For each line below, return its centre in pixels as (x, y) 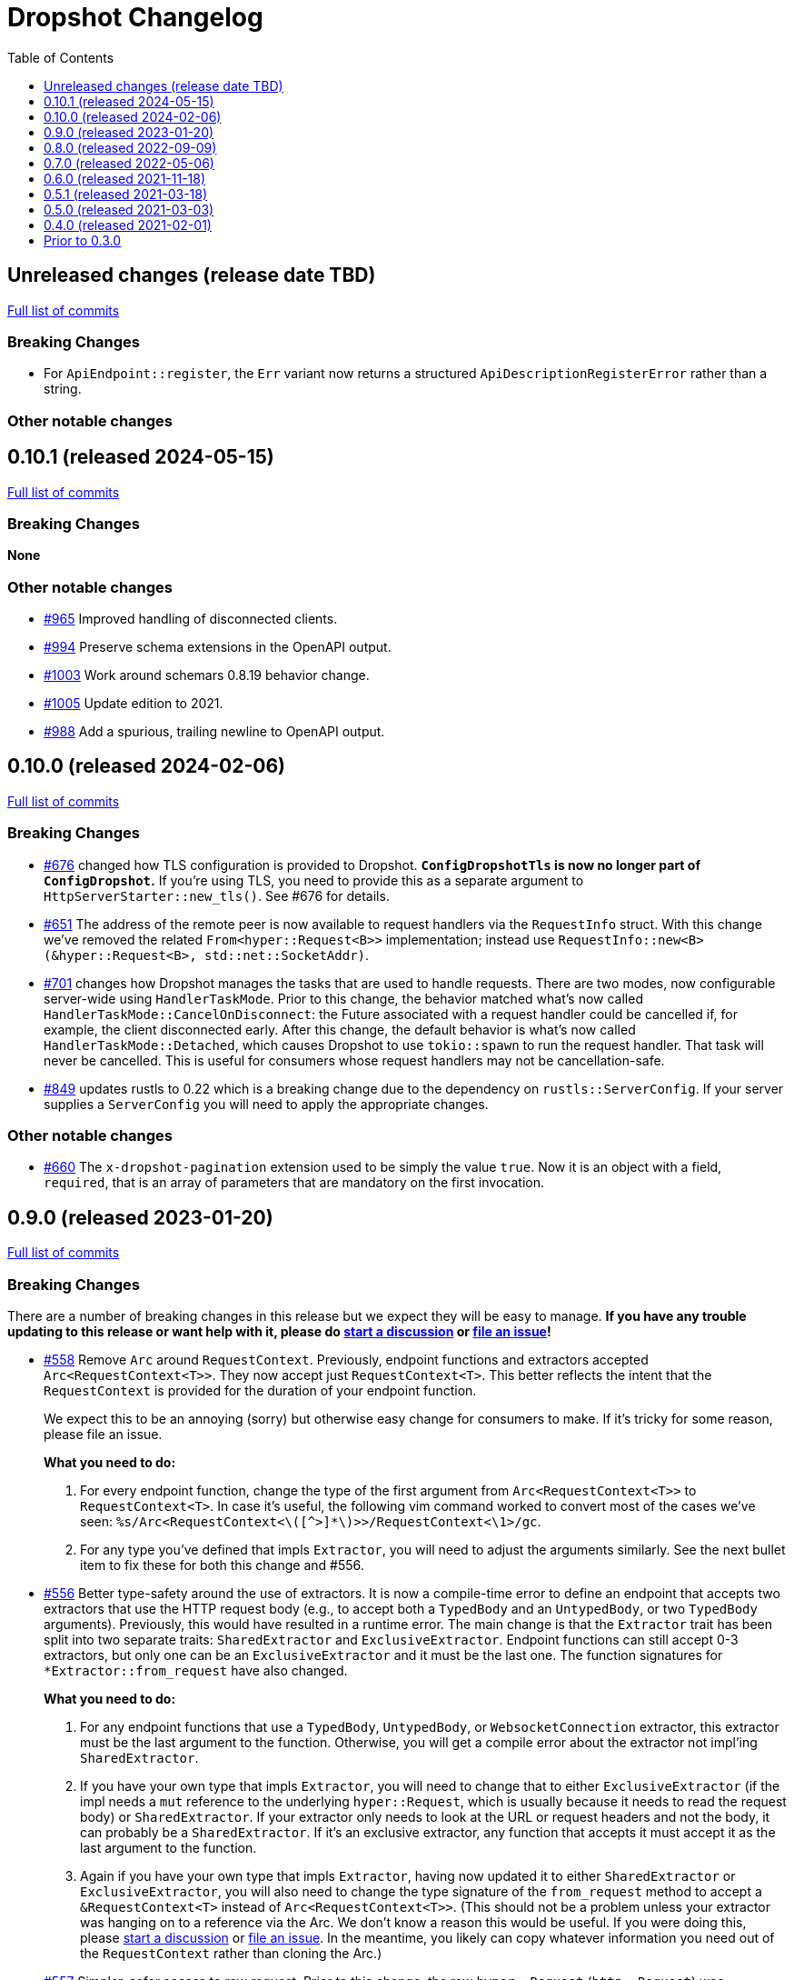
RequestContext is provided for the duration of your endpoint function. (260, 1390)
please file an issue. (103, 1434)
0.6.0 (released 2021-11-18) (125, 178)
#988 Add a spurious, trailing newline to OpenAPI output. (214, 732)
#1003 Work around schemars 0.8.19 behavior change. (207, 675)
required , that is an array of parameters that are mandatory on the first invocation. (294, 1183)
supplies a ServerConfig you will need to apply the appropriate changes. (266, 1104)
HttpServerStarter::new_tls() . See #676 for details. (217, 895)
